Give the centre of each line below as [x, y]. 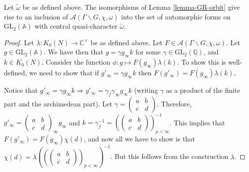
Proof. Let [19, 42]
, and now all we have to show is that [140, 139]
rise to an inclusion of [36, 16]
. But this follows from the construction [169, 156]
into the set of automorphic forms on [176, 16]
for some [148, 52]
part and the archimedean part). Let [58, 103]
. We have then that [74, 52]
